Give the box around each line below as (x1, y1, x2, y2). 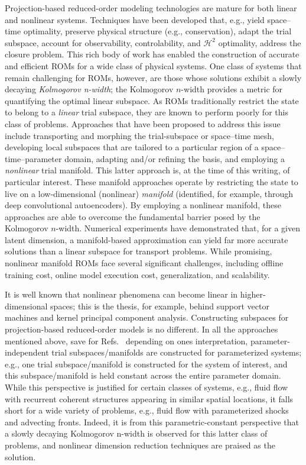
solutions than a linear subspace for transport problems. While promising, (5, 245, 272, 257)
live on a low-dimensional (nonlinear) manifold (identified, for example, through (5, 187, 294, 199)
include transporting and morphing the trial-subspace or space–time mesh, (5, 129, 274, 141)
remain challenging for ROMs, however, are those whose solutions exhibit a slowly (5, 71, 302, 83)
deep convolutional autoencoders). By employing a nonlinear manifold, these (5, 199, 281, 211)
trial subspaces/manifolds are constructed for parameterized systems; (51, 346, 302, 359)
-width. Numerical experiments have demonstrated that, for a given (56, 222, 300, 234)
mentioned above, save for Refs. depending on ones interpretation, (5, 334, 248, 347)
